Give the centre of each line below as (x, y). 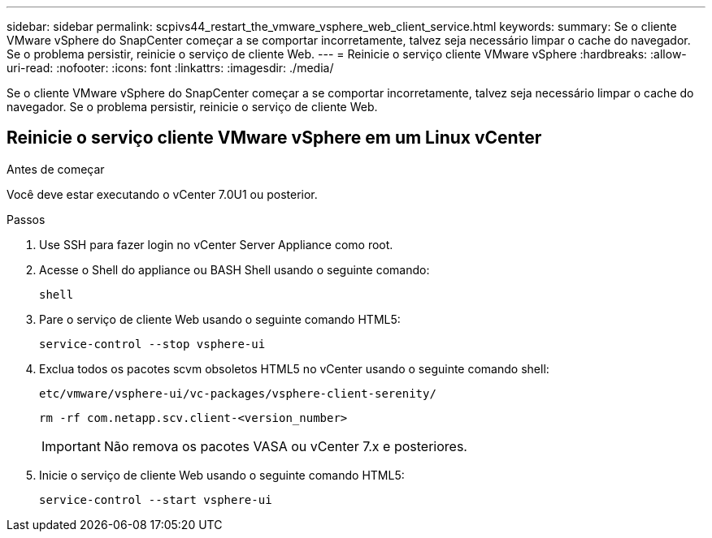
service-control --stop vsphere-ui (152, 344)
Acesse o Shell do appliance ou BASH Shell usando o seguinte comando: (234, 269)
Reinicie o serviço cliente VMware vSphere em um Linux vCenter (274, 138)
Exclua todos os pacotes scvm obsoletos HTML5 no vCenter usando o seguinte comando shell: (294, 368)
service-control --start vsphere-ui (156, 499)
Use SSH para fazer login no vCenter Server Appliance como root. (216, 244)
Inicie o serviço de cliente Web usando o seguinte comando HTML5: (222, 475)
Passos (26, 219)
